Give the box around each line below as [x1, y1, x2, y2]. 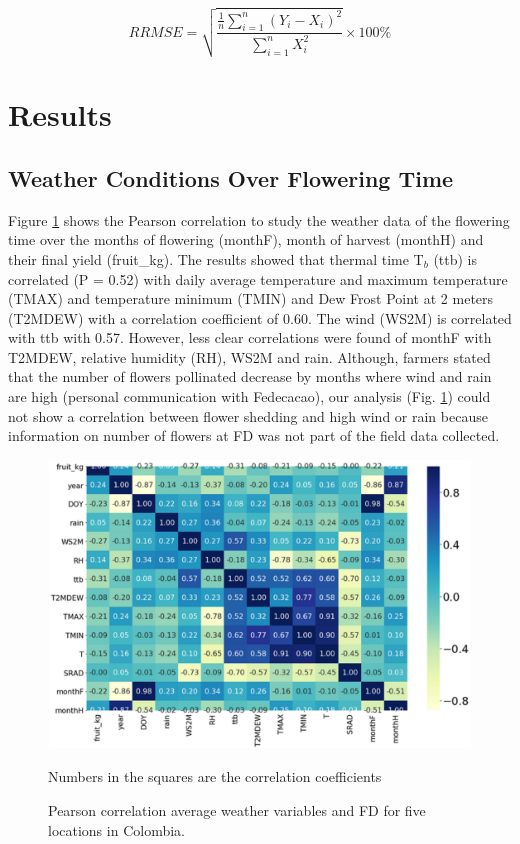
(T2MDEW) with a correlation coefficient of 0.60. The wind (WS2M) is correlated [8, 307, 512, 328]
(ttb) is [433, 248, 478, 269]
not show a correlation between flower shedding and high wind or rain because [8, 405, 488, 426]
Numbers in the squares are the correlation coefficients [48, 766, 382, 787]
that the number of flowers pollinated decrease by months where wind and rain [8, 366, 492, 387]
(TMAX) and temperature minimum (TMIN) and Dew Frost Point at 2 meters [8, 288, 494, 309]
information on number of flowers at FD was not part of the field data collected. [8, 425, 500, 446]
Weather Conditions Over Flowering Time [8, 162, 454, 193]
